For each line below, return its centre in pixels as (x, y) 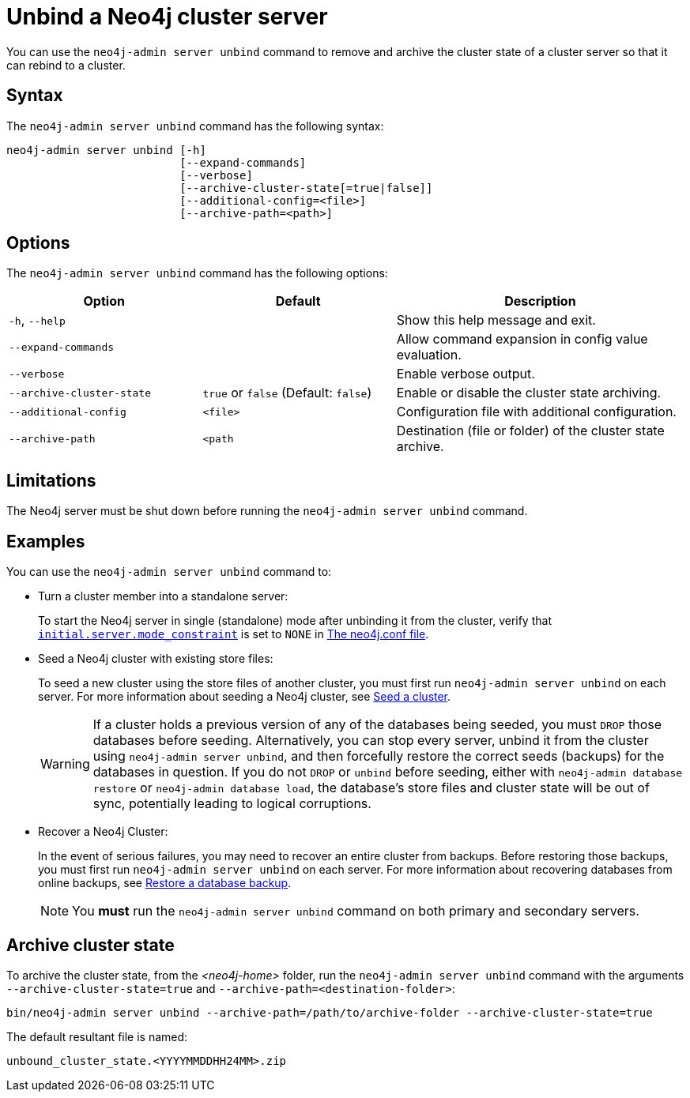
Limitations (51, 480)
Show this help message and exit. (496, 320)
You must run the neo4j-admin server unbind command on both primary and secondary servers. (356, 911)
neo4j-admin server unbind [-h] (106, 150)
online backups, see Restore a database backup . (165, 883)
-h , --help (37, 320)
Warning (65, 764)
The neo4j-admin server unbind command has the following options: (197, 273)
